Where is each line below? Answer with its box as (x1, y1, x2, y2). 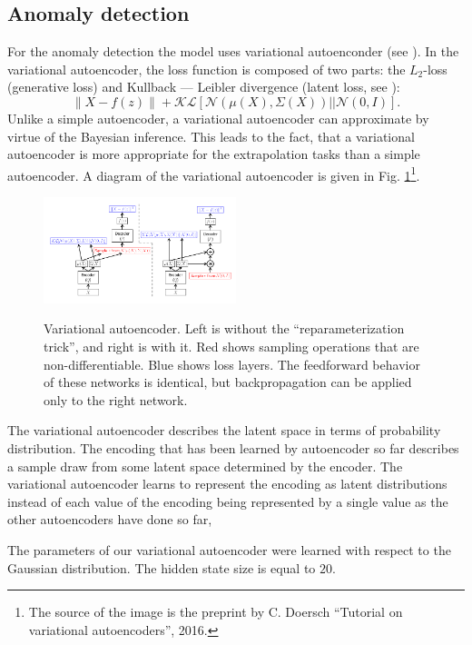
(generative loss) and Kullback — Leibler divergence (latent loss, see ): (7, 77, 400, 96)
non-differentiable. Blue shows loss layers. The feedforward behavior (44, 354, 420, 373)
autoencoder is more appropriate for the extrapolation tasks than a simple (7, 144, 420, 164)
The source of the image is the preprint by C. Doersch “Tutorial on (28, 602, 403, 621)
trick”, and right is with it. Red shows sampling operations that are (44, 337, 419, 356)
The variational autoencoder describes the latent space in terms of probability (7, 421, 441, 440)
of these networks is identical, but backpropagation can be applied (44, 372, 412, 392)
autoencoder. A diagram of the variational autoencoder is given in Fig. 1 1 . (7, 163, 420, 184)
